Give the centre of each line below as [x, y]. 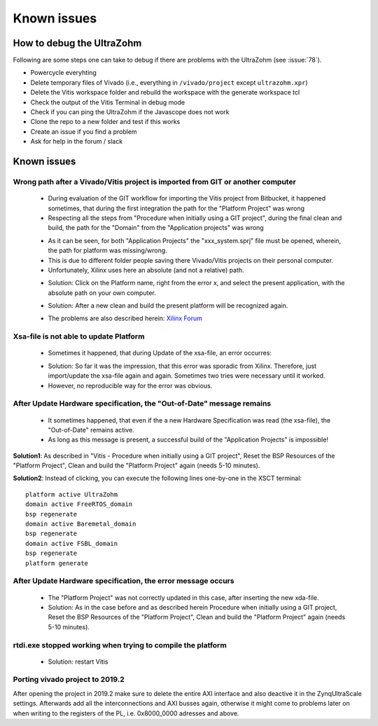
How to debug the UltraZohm [77, 43]
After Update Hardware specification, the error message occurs [124, 581]
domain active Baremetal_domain [81, 524]
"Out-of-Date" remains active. [91, 430]
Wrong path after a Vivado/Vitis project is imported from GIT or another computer [155, 181]
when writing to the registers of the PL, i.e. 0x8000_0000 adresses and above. [126, 713]
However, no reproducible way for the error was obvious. [130, 385]
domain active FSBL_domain [72, 543]
